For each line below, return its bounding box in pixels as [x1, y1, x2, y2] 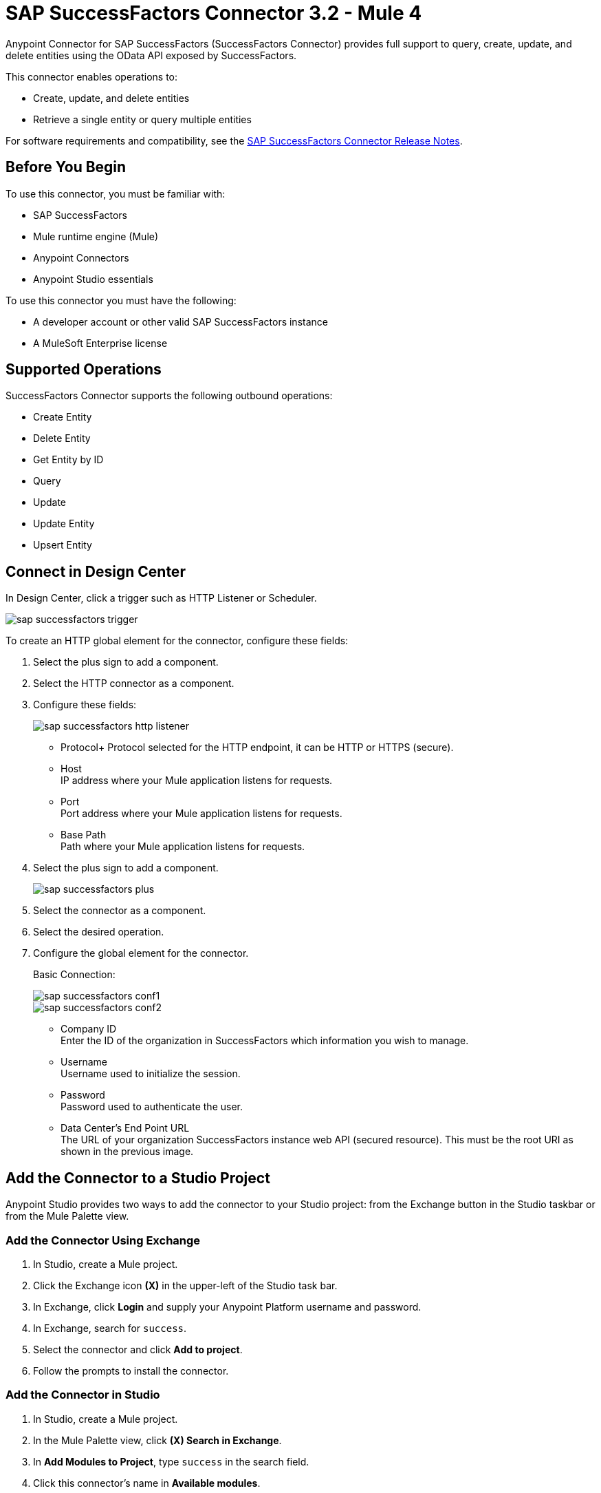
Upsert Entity [33, 539, 92, 551]
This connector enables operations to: [6, 70, 178, 83]
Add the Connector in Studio [6, 1388, 160, 1402]
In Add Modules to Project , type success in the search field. [33, 1455, 309, 1468]
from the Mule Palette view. [6, 1210, 129, 1222]
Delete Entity [33, 432, 91, 445]
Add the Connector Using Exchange [6, 1233, 201, 1247]
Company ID [61, 1023, 117, 1035]
